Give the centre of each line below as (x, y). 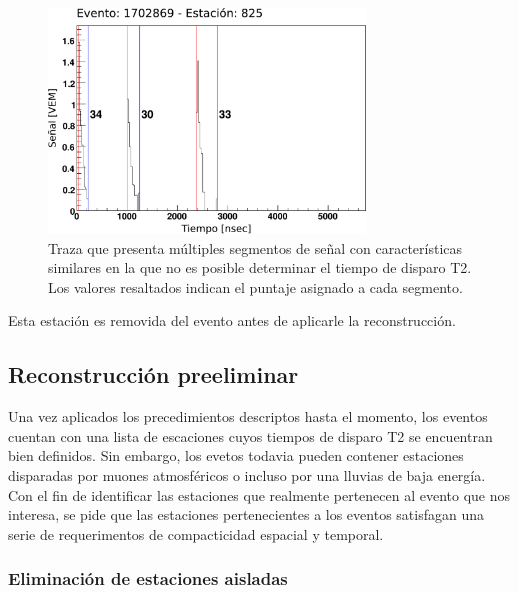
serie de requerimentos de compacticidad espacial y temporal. (196, 533)
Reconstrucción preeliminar (153, 374)
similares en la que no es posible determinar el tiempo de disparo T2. (260, 267)
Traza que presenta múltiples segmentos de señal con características (255, 247)
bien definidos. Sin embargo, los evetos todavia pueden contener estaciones (236, 455)
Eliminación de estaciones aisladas (148, 578)
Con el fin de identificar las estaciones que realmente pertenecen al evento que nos (259, 494)
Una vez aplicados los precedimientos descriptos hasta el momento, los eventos (248, 416)
